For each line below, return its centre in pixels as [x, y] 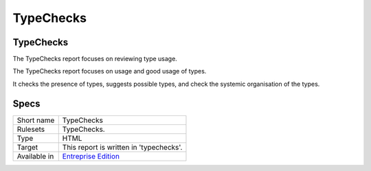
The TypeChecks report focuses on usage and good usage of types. [110, 71]
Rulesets [31, 129]
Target [27, 147]
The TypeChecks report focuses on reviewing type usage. [95, 59]
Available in [35, 156]
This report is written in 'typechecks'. [122, 147]
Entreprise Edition [91, 156]
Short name [36, 120]
